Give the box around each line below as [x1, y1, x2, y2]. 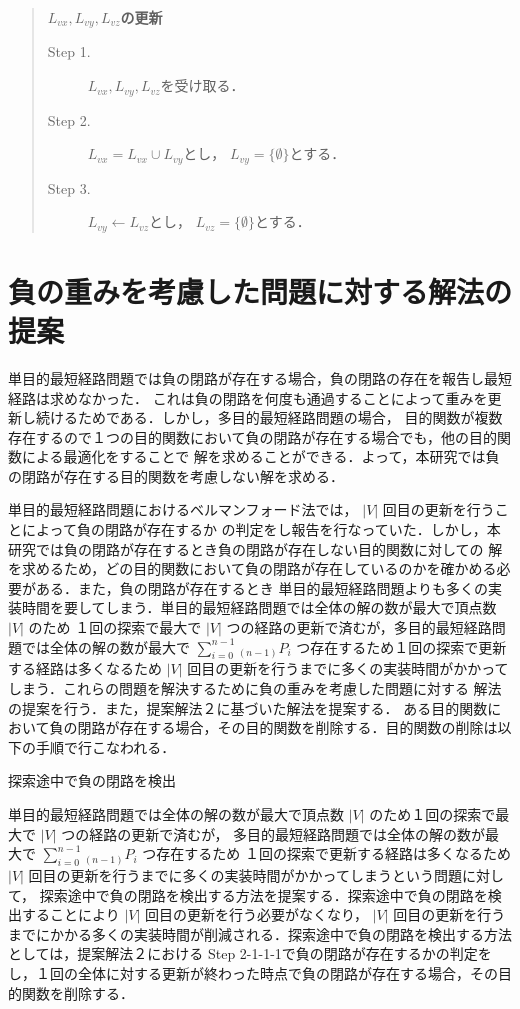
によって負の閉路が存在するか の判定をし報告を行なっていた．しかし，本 [21, 519, 501, 540]
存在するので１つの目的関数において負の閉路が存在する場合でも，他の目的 [8, 426, 498, 447]
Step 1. [47, 41, 91, 62]
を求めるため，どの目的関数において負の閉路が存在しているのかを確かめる [8, 558, 497, 579]
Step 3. [47, 177, 91, 198]
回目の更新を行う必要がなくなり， [145, 904, 369, 925]
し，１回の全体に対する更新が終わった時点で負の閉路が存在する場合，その [8, 962, 498, 983]
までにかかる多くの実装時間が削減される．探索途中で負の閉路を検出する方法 [8, 923, 512, 944]
